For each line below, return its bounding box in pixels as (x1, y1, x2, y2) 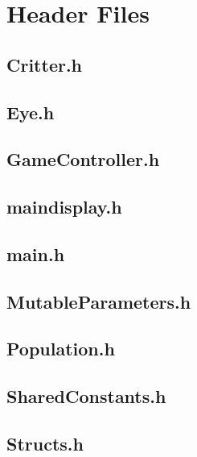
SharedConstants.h (6, 384, 166, 409)
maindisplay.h (6, 194, 122, 219)
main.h (6, 241, 65, 266)
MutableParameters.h (6, 289, 191, 314)
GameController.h (6, 147, 160, 172)
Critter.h (6, 52, 83, 77)
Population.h (6, 336, 115, 361)
